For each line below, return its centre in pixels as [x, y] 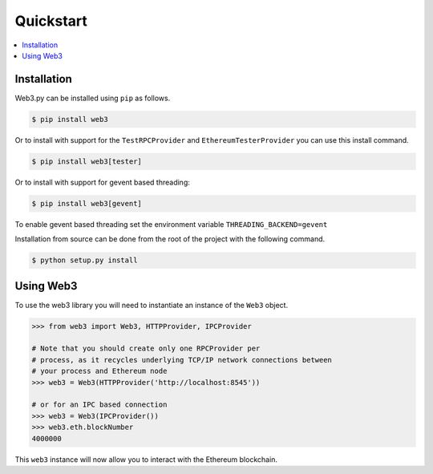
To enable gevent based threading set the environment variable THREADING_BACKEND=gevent [171, 224]
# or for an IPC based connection [99, 405]
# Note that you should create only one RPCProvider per [146, 348]
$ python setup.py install [85, 260]
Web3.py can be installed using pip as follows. [93, 98]
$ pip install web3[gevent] [87, 203]
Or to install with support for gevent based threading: [102, 182]
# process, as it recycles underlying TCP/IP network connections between [182, 360]
